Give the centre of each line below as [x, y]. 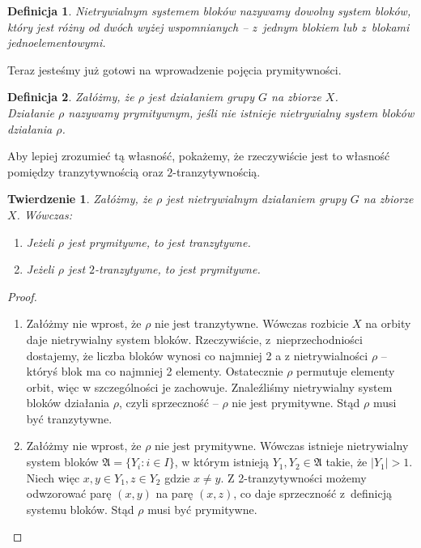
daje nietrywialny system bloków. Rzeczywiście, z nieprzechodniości [194, 339]
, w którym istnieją [222, 462]
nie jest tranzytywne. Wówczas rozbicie [252, 323]
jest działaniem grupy [202, 97]
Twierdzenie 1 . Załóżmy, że [80, 199]
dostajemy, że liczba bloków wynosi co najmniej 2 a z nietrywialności [197, 355]
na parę [174, 493]
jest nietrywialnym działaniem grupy [256, 199]
